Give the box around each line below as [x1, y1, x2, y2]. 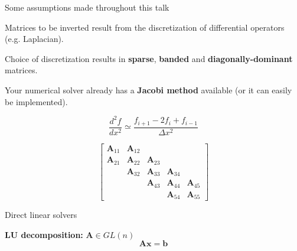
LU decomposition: [5, 228, 83, 240]
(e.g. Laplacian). [5, 32, 64, 45]
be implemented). [5, 95, 68, 107]
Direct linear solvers [5, 208, 77, 221]
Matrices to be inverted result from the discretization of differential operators [5, 21, 285, 33]
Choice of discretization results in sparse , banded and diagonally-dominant [5, 52, 293, 64]
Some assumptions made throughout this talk [5, 1, 169, 13]
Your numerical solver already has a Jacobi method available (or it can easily [5, 83, 292, 96]
